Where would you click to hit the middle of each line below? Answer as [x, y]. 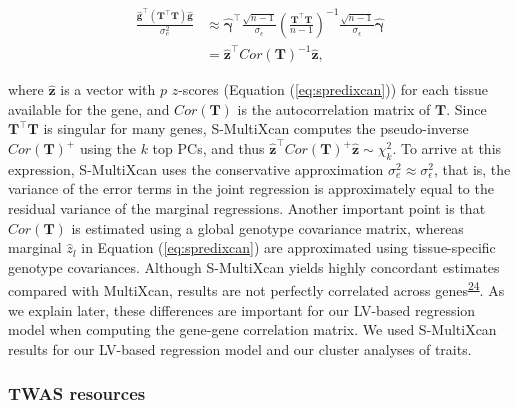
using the [107, 148]
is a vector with [108, 89]
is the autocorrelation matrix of [334, 108]
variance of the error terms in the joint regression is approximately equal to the [251, 188]
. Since [466, 108]
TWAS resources [77, 393]
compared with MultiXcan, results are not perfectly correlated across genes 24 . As [256, 289]
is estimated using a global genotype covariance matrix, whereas [267, 227]
